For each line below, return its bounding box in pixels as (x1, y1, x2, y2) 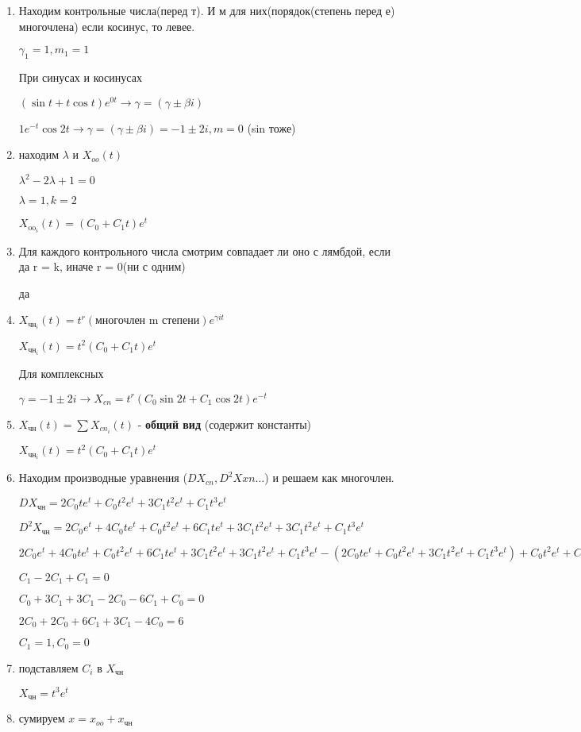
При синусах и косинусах (18, 68, 142, 85)
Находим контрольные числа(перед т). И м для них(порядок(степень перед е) (18, 2, 395, 18)
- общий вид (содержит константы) (137, 415, 311, 432)
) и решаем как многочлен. (264, 469, 394, 486)
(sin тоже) (247, 119, 296, 136)
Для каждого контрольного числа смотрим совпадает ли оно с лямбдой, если (18, 242, 391, 259)
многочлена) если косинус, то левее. (18, 17, 195, 34)
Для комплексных (18, 364, 104, 381)
